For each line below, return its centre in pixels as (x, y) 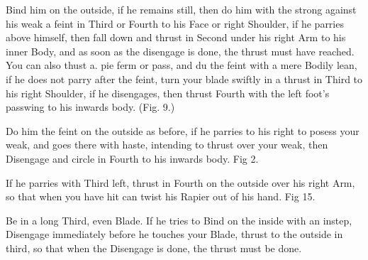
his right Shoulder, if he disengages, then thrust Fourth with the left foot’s (168, 93)
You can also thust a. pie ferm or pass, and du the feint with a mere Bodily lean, (182, 65)
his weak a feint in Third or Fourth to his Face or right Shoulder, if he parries (175, 23)
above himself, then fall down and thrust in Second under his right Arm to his (176, 37)
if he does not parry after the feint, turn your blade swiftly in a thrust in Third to (184, 78)
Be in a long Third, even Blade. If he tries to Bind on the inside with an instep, (179, 220)
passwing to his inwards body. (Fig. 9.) (90, 107)
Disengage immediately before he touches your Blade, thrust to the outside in (174, 234)
